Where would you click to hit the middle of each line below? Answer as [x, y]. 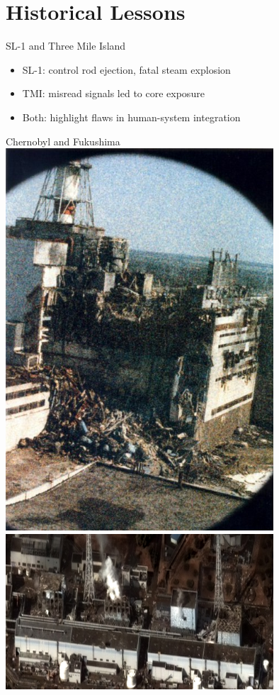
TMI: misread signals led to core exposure [113, 93]
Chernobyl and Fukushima [63, 141]
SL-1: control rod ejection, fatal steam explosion [126, 69]
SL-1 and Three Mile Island [66, 46]
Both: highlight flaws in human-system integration [131, 117]
